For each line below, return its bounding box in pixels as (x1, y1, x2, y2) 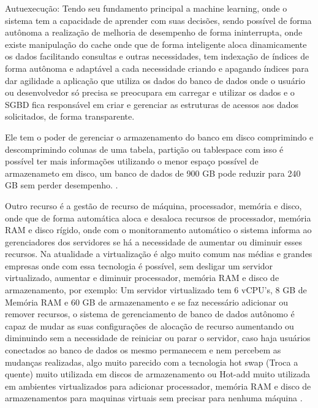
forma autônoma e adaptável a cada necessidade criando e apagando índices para (5, 61, 309, 74)
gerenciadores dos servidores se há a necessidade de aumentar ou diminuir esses (5, 235, 303, 248)
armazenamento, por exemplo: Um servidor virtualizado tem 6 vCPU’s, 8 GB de (5, 283, 307, 296)
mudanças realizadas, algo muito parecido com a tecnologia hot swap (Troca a (5, 355, 298, 368)
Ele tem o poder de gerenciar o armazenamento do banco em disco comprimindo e (5, 130, 314, 143)
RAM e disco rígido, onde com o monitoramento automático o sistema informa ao (5, 223, 312, 236)
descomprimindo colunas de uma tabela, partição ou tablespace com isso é (5, 142, 284, 155)
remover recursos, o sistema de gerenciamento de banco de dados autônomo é (5, 307, 295, 320)
